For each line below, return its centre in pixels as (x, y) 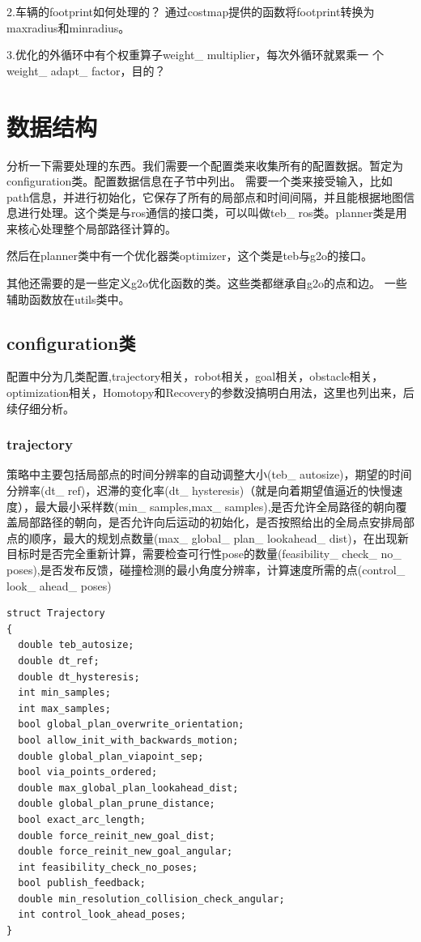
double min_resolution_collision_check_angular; (151, 899)
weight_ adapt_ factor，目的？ (86, 70)
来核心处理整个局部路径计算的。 (91, 228)
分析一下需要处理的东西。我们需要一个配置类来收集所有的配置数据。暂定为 (205, 165)
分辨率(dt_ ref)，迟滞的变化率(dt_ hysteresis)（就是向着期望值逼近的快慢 (199, 490)
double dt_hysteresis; (79, 677)
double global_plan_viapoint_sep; (111, 756)
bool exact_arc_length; (82, 819)
